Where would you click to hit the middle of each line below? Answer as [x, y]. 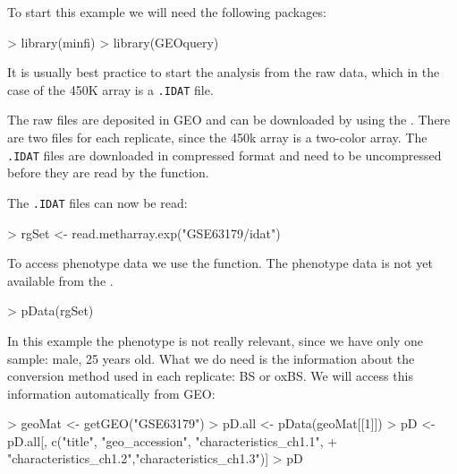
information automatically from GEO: [111, 393]
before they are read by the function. [108, 172]
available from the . [60, 280]
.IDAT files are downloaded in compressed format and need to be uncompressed [224, 155]
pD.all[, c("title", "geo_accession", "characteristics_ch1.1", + [173, 440]
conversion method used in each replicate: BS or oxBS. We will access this [210, 376]
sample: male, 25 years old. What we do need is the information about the [211, 358]
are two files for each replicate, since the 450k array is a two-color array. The [217, 138]
